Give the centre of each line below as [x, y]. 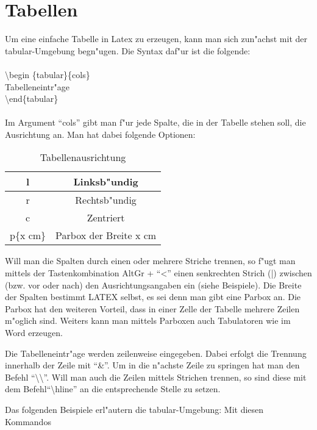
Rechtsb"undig [106, 200]
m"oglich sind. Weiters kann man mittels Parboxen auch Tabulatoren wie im [148, 321]
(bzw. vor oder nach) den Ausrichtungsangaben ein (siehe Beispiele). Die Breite [153, 285]
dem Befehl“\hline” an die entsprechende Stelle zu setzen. [113, 389]
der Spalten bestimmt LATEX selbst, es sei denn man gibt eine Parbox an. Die [153, 297]
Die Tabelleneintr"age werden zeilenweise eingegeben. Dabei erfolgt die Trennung [156, 353]
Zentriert [106, 218]
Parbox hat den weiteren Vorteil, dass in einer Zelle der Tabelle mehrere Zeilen [152, 308]
